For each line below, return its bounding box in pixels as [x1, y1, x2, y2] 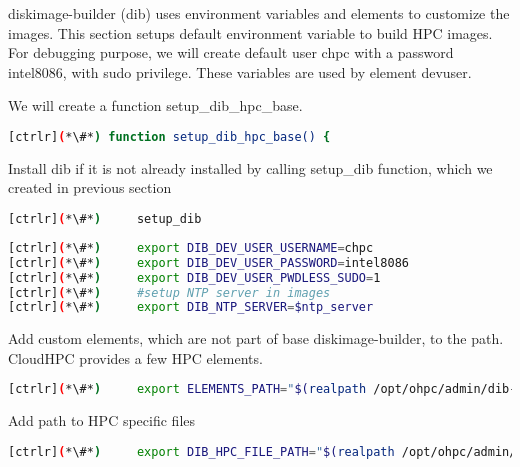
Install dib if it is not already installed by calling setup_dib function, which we [8, 157, 493, 178]
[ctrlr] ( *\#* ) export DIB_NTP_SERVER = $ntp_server [8, 300, 374, 315]
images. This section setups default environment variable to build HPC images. [8, 22, 493, 43]
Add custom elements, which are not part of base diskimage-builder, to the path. [8, 328, 504, 349]
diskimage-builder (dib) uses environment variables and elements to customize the [8, 3, 510, 23]
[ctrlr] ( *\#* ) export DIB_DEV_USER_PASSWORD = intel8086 [8, 255, 409, 270]
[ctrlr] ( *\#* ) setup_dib [8, 212, 202, 227]
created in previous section [8, 177, 172, 198]
